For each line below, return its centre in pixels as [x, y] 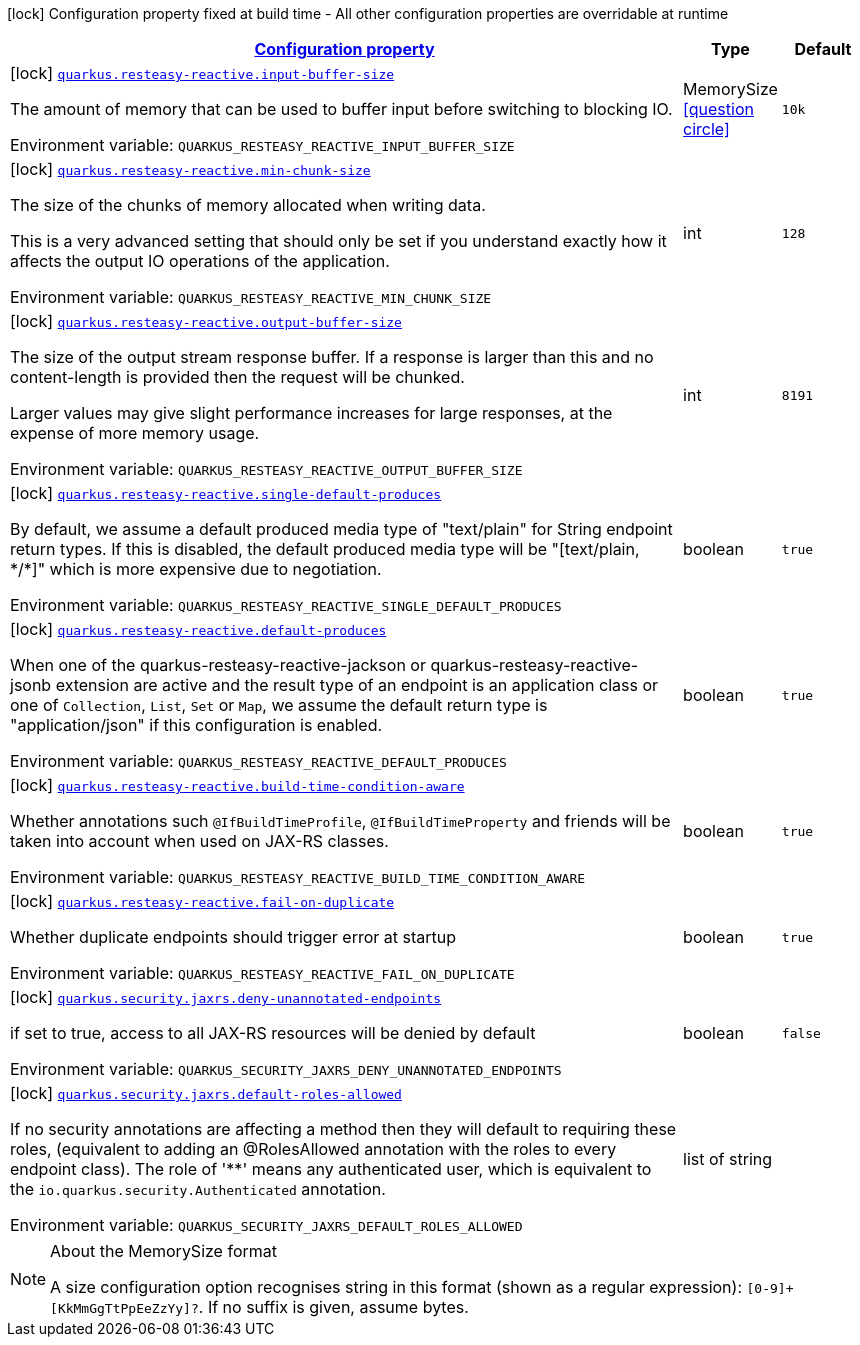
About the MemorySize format [163, 1251]
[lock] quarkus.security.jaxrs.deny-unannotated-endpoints [226, 997]
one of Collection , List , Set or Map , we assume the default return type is [279, 705]
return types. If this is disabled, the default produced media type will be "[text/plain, [325, 549]
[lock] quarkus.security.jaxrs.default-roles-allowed [206, 1093]
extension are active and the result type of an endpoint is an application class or [356, 685]
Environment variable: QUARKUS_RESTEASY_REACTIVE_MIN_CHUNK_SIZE [251, 297]
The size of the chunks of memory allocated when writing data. [248, 205]
